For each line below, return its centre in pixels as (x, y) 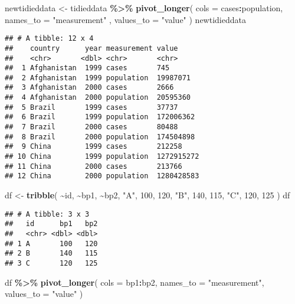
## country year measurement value (91, 48)
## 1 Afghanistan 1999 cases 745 (87, 68)
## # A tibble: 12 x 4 (49, 39)
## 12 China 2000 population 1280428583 (102, 176)
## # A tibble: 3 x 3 (47, 214)
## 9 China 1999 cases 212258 (94, 147)
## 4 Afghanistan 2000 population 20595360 (98, 98)
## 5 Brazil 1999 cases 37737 (91, 107)
